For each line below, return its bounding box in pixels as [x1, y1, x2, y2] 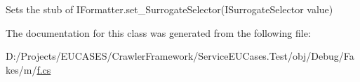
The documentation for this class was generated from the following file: [6, 25, 311, 40]
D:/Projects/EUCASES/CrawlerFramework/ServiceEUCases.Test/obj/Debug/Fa [6, 49, 354, 63]
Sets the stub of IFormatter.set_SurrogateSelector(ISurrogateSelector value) [6, 2, 333, 16]
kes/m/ [6, 62, 37, 76]
